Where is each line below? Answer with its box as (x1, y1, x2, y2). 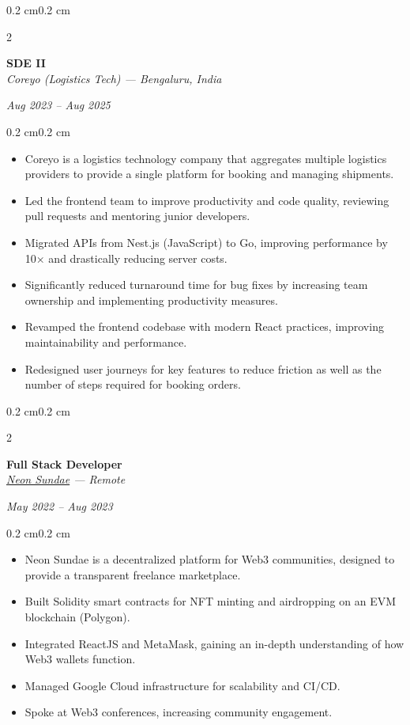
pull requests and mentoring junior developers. (24, 207, 250, 224)
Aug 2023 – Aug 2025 (6, 97, 111, 113)
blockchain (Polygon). (24, 609, 130, 625)
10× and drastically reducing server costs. (24, 249, 228, 266)
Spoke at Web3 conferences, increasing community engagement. (24, 704, 333, 720)
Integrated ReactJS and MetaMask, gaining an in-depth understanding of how (24, 635, 404, 651)
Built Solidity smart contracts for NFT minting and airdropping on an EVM (24, 593, 397, 609)
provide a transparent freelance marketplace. (24, 566, 241, 583)
